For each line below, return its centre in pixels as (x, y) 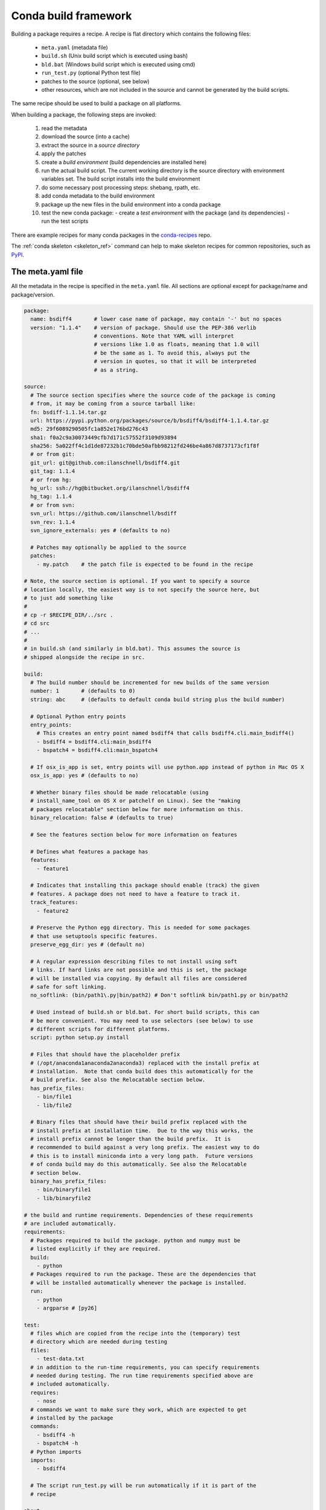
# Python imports (56, 1452)
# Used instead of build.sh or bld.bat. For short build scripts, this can (145, 1012)
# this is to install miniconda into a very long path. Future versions (142, 1156)
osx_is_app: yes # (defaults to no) (85, 776)
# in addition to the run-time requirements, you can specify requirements (145, 1367)
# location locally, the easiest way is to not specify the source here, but (142, 590)
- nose (46, 1401)
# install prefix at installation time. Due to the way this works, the (142, 1130)
